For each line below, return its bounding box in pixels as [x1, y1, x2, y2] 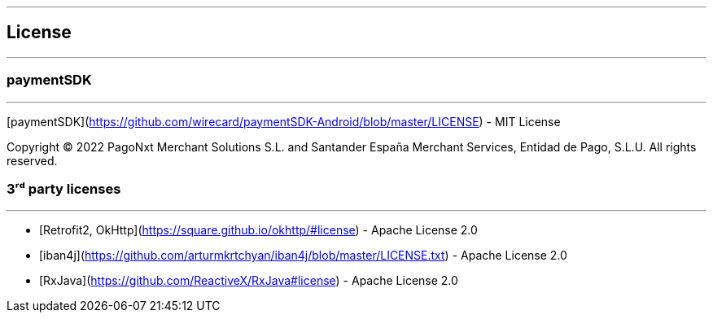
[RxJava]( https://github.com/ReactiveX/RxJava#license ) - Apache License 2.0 [39, 273, 458, 288]
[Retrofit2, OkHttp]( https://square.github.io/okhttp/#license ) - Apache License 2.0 [39, 223, 478, 238]
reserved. [7, 153, 58, 168]
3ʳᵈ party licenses [7, 180, 121, 197]
